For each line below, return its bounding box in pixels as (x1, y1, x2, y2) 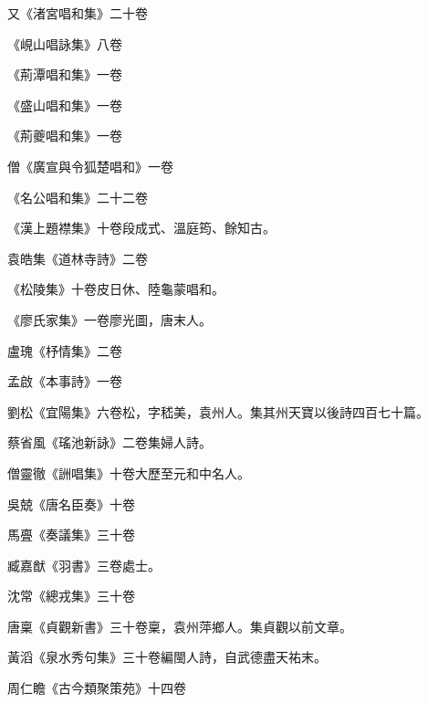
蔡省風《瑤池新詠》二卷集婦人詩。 (7, 433, 212, 452)
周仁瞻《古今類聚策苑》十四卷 (7, 678, 186, 698)
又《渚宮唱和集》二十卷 (7, 4, 148, 22)
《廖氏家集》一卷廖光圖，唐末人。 (7, 310, 212, 329)
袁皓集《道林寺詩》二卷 (7, 248, 148, 268)
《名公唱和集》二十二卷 (7, 187, 148, 206)
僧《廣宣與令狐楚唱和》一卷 (7, 156, 173, 175)
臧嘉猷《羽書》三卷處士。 (7, 555, 161, 574)
